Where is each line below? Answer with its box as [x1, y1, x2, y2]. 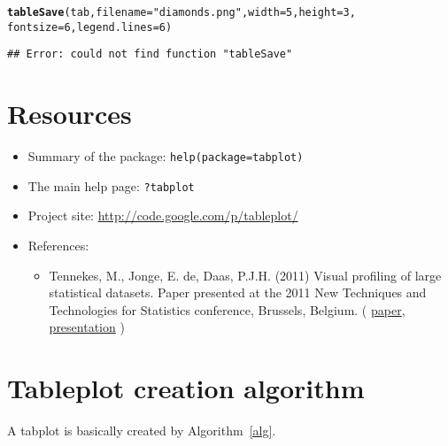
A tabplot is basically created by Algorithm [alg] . [7, 421, 276, 440]
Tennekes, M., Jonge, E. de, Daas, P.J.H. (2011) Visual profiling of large [49, 265, 442, 284]
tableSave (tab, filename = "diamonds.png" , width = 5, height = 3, [7, 6, 356, 19]
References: [27, 236, 89, 254]
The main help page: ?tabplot [27, 176, 195, 195]
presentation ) [49, 318, 125, 336]
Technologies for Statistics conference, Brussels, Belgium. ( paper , [49, 300, 406, 319]
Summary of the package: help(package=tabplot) [27, 147, 304, 165]
